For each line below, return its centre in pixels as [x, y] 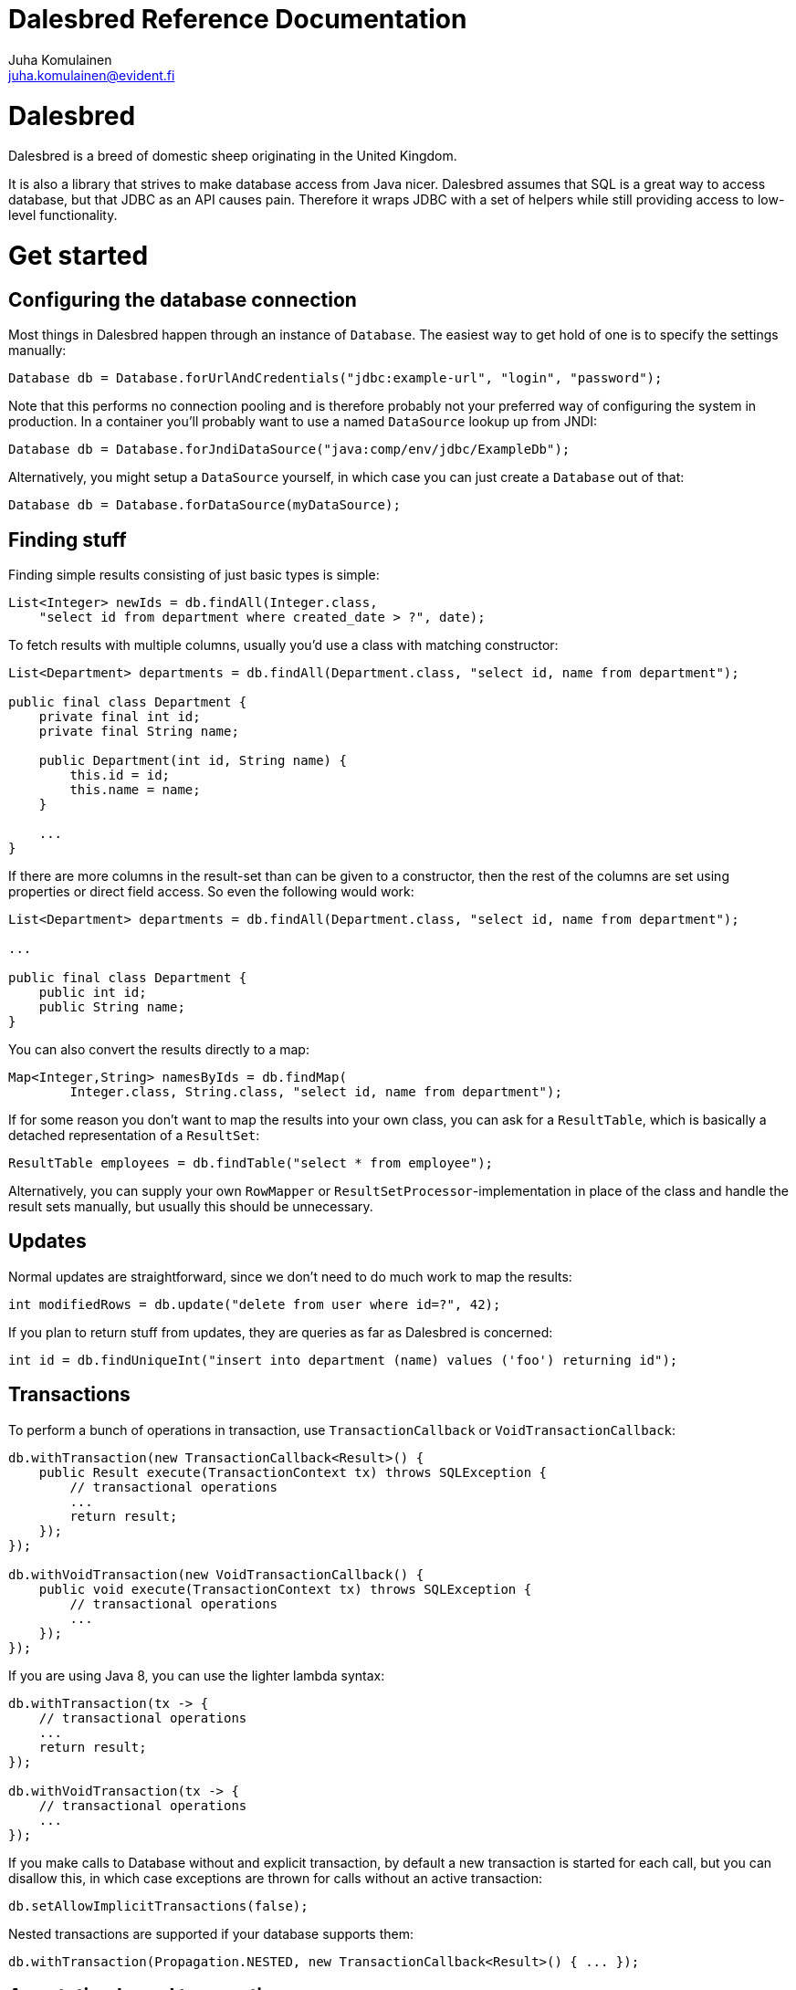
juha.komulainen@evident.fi [92, 75]
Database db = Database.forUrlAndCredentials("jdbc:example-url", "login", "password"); [335, 378]
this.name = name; [135, 790]
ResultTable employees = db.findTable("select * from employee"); [251, 1163]
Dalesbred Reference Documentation [238, 19]
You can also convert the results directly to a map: [159, 1050]
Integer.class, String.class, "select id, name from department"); [316, 1092]
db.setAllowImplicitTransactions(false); [158, 1906]
